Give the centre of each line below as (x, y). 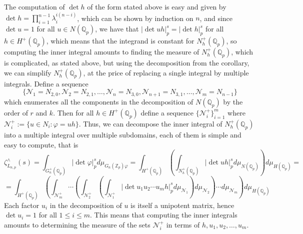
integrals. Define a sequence (46, 83)
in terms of (183, 224)
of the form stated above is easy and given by (157, 6)
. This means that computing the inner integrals (164, 215)
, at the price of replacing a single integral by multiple (166, 72)
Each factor (22, 205)
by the (233, 101)
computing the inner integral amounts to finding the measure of (102, 51)
